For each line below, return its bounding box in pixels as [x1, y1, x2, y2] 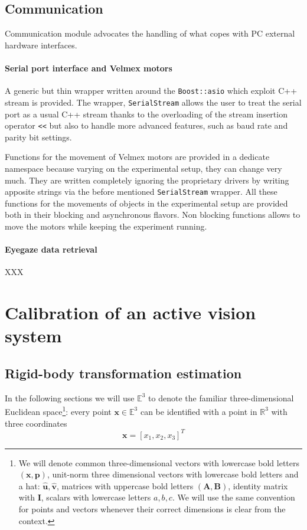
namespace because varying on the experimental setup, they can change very [5, 162, 282, 174]
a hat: [18, 479, 40, 492]
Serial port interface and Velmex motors [5, 61, 172, 74]
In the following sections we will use [5, 391, 135, 404]
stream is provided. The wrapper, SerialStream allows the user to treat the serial [5, 96, 302, 108]
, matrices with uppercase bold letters [56, 479, 194, 492]
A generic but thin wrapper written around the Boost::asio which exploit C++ [5, 84, 298, 97]
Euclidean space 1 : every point [5, 404, 112, 417]
